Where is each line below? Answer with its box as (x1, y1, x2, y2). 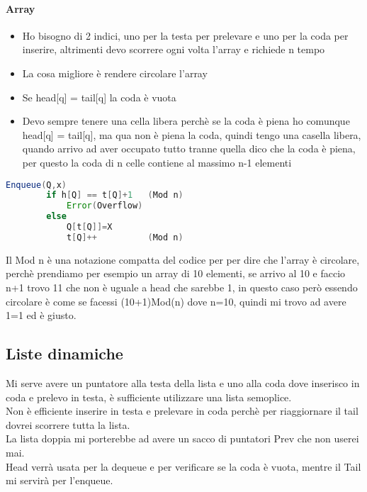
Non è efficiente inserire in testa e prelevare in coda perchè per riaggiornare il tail (6, 403, 358, 418)
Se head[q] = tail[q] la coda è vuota (22, 89, 176, 104)
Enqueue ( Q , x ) (6, 179, 67, 190)
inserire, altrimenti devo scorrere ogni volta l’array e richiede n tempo (22, 42, 325, 57)
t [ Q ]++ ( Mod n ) (66, 232, 183, 242)
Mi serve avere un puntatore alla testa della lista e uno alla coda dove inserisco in (6, 375, 360, 390)
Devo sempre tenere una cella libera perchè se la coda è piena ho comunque (22, 113, 350, 128)
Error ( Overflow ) (66, 201, 143, 211)
